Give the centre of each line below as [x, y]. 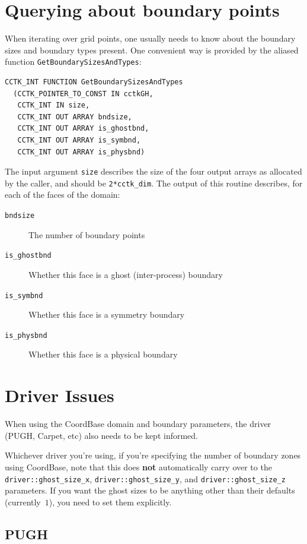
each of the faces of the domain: [63, 194]
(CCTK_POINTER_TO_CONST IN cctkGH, [83, 94]
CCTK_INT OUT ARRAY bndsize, [75, 117]
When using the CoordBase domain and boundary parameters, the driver [138, 424]
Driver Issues [60, 395]
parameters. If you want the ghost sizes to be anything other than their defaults [150, 490]
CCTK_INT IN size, [54, 105]
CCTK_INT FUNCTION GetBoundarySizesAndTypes [94, 82]
